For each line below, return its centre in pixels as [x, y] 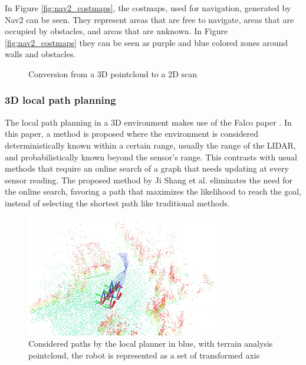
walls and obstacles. [40, 54]
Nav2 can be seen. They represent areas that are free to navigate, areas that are [149, 19]
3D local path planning [60, 100]
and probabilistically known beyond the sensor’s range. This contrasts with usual [151, 157]
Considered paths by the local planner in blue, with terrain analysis [151, 343]
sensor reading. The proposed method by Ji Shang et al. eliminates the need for [149, 180]
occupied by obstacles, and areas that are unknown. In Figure [116, 31]
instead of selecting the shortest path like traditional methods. [117, 203]
